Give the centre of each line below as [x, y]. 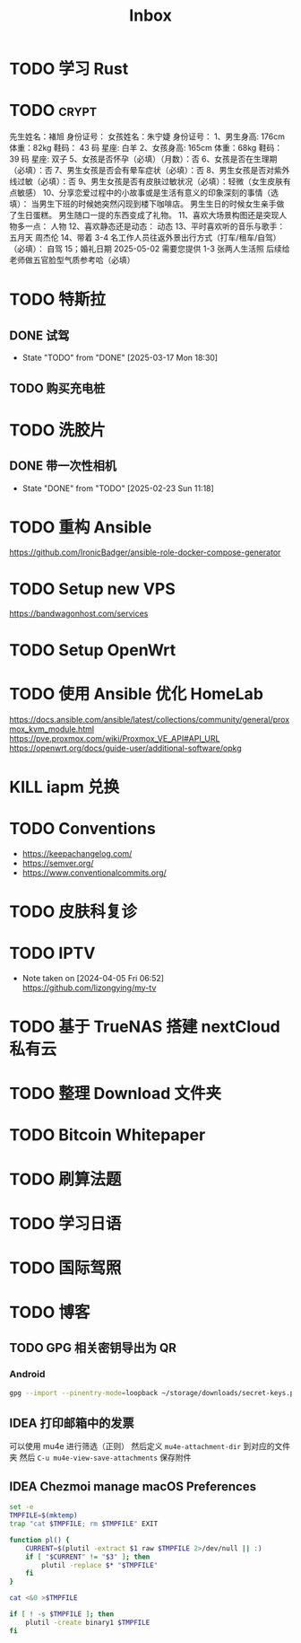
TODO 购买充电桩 [57, 388]
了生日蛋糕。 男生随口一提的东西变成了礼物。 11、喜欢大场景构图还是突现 [144, 215]
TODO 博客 [50, 1313]
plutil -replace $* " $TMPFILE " [100, 1565]
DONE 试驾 [39, 335]
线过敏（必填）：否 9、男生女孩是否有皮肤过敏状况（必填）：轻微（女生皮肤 [146, 181]
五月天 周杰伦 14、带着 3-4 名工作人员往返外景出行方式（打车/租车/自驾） [145, 238]
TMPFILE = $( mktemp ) [43, 1516]
